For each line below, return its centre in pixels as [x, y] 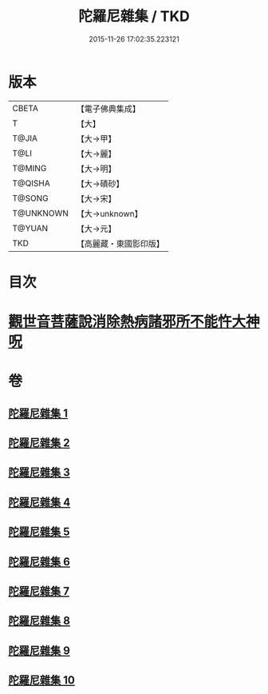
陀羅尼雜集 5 [39, 532]
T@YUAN [30, 228]
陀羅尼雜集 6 [39, 562]
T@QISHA [31, 183]
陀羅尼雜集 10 [42, 680]
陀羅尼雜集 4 [39, 502]
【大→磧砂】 [100, 183]
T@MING [30, 168]
